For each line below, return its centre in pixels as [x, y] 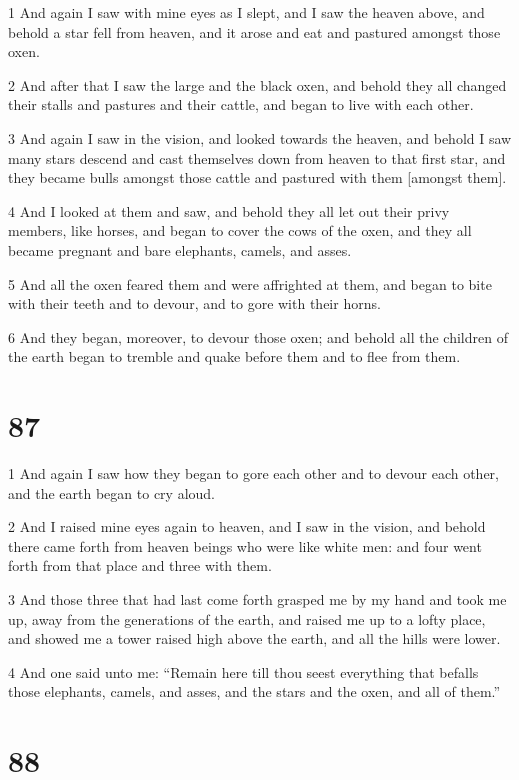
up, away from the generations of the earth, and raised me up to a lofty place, [247, 618]
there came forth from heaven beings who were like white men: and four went [245, 545]
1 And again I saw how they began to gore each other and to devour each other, [253, 473]
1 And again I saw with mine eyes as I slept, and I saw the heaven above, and [246, 12]
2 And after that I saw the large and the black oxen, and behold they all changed [257, 84]
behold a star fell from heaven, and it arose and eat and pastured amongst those [254, 31]
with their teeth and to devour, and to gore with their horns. [194, 303]
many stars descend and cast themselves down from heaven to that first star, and [257, 157]
